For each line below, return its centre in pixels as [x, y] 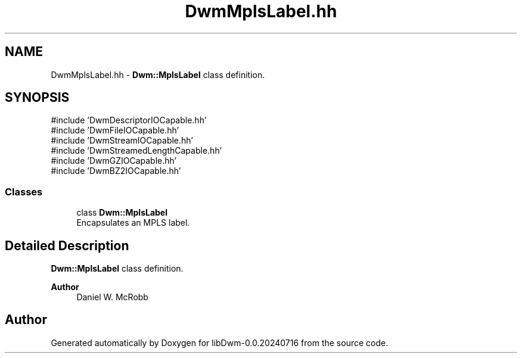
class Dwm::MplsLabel [122, 213]
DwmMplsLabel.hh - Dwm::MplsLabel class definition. [158, 74]
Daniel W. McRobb [112, 297]
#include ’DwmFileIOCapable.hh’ [115, 130]
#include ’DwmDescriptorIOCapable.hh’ [129, 120]
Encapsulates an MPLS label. [133, 223]
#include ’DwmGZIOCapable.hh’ [114, 161]
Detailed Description [67, 245]
